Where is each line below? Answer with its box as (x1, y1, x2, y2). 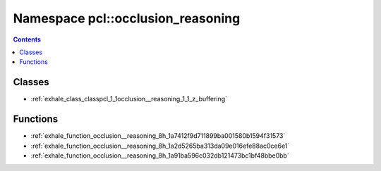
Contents (13, 35, 42, 44)
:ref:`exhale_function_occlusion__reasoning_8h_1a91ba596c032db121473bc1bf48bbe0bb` (30, 151, 289, 160)
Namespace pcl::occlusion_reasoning (13, 11, 241, 26)
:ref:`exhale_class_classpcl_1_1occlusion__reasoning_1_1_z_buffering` (30, 95, 228, 103)
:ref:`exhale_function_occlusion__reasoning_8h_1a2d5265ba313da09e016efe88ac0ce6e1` (30, 141, 290, 150)
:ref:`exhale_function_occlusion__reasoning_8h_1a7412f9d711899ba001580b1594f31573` (30, 132, 286, 140)
